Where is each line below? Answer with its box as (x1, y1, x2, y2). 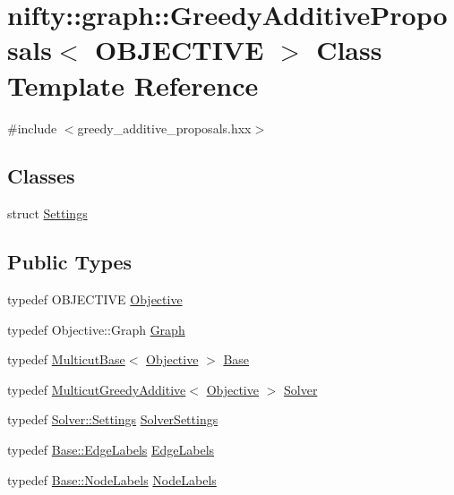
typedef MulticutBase (7, 350, 125, 369)
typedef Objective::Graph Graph (7, 320, 185, 338)
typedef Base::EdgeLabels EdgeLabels (7, 440, 215, 459)
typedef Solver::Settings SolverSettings (7, 410, 218, 429)
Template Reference (7, 66, 259, 103)
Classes (7, 162, 75, 190)
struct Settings (7, 204, 88, 223)
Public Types (7, 248, 133, 276)
